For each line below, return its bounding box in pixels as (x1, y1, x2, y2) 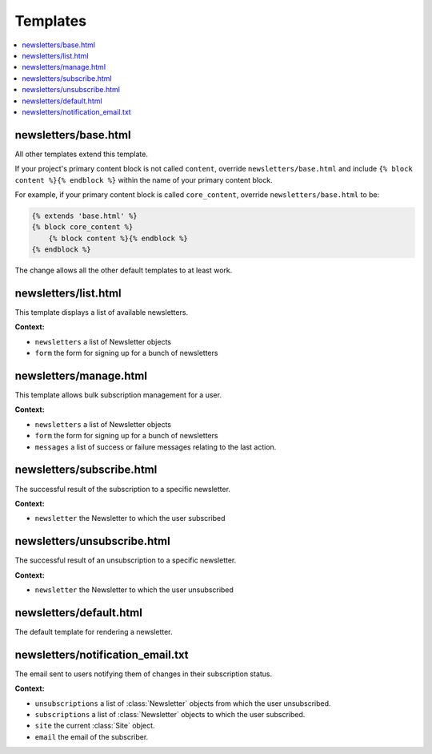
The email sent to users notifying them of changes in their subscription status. (14, 669, 273, 679)
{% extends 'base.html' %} (31, 211, 138, 220)
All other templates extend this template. (14, 149, 148, 159)
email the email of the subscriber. (34, 732, 149, 741)
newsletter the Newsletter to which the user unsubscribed (34, 585, 234, 595)
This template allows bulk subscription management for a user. (14, 390, 222, 400)
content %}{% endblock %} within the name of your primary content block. (14, 175, 273, 184)
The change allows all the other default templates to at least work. (14, 265, 233, 276)
